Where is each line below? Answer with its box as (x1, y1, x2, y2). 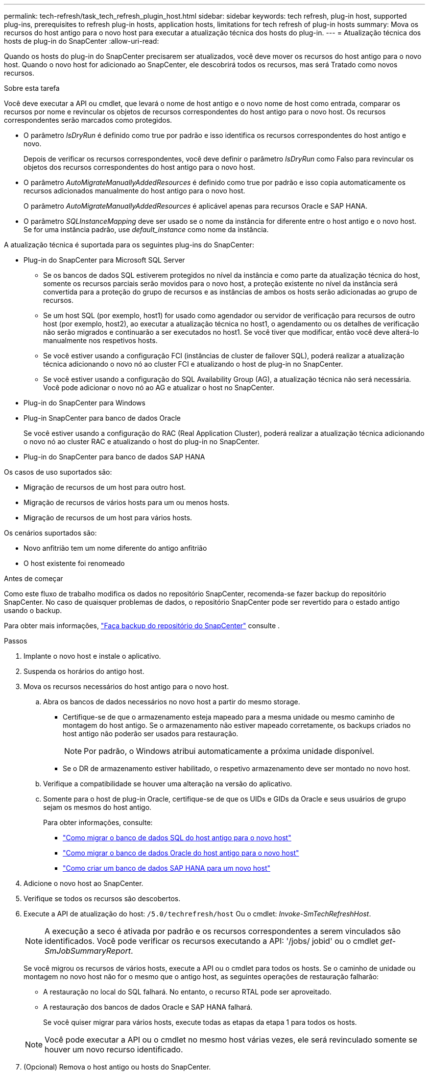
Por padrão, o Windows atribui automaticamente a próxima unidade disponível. (84, 746, 375, 756)
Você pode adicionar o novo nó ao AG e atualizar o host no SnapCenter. (43, 383, 275, 392)
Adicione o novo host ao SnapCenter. (24, 879, 143, 887)
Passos (4, 637, 27, 645)
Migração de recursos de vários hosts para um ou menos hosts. (24, 498, 230, 507)
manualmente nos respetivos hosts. (43, 336, 158, 345)
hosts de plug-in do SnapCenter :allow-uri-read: (4, 37, 159, 45)
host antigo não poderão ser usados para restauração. (63, 729, 238, 738)
